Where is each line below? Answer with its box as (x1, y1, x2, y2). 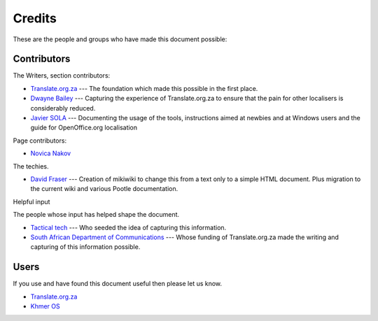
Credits (13, 10, 57, 26)
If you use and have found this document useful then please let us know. (13, 280, 223, 288)
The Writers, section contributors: (13, 71, 111, 80)
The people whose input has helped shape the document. (13, 211, 180, 219)
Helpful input (13, 197, 50, 206)
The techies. (13, 162, 49, 171)
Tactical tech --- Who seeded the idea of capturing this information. (30, 223, 227, 231)
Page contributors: (13, 136, 66, 145)
